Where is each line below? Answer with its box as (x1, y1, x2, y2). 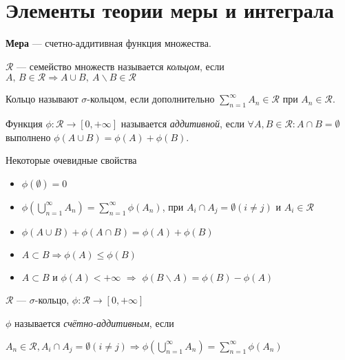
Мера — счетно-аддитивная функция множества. (6, 36, 211, 50)
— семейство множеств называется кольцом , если (17, 59, 224, 73)
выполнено (6, 129, 51, 144)
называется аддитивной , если (121, 116, 244, 131)
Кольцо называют (6, 92, 79, 106)
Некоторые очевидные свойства (6, 153, 137, 167)
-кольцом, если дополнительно (87, 92, 215, 106)
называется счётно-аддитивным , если (14, 316, 174, 330)
